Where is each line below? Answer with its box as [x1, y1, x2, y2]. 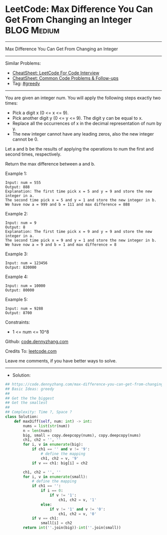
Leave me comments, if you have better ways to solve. [5, 357, 117, 363]
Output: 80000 [5, 288, 35, 293]
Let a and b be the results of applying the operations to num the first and [5, 146, 154, 152]
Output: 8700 [5, 310, 32, 315]
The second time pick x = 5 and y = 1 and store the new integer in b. [5, 197, 157, 202]
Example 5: [5, 296, 28, 302]
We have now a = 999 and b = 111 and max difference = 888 [5, 202, 130, 207]
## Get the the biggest [5, 395, 55, 401]
